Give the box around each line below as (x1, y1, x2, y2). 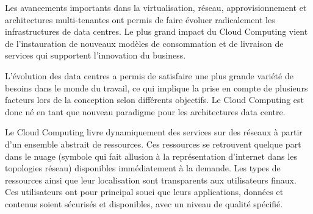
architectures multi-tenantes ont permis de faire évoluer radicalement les (5, 13, 275, 26)
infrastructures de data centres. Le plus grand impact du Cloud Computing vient (5, 25, 308, 38)
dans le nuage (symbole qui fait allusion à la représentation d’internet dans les (5, 149, 297, 162)
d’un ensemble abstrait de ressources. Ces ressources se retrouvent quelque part (5, 137, 301, 150)
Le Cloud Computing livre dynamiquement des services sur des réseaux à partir (5, 126, 303, 138)
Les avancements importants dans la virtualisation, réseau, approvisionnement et (5, 1, 307, 13)
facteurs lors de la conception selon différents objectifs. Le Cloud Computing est (5, 93, 304, 106)
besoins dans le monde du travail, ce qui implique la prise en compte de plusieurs (5, 81, 308, 94)
